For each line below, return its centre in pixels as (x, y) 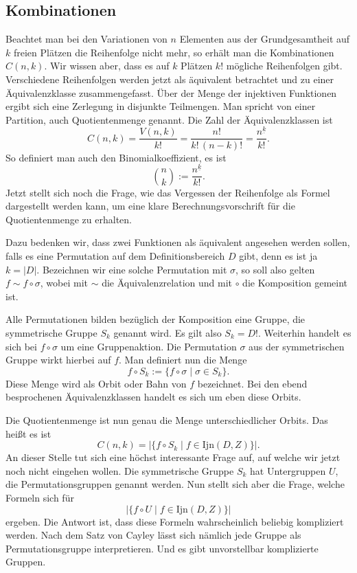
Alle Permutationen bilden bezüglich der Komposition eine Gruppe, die (156, 319)
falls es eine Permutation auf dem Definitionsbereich (115, 256)
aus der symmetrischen (297, 346)
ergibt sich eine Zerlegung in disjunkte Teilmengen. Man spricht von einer (161, 106)
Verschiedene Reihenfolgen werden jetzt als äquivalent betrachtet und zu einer (170, 79)
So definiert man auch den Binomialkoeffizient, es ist (116, 157)
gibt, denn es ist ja (278, 256)
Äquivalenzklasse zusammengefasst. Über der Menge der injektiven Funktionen (171, 92)
